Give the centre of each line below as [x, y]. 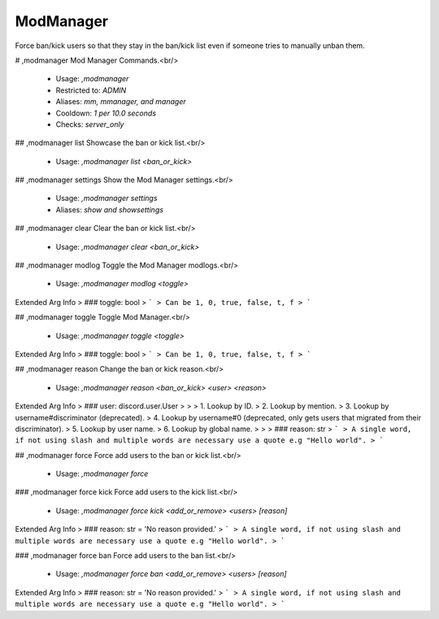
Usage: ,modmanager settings [106, 198]
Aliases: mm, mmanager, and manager [121, 102]
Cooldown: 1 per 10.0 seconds [106, 113]
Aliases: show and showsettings [110, 209]
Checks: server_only [90, 124]
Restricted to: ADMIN [91, 90]
